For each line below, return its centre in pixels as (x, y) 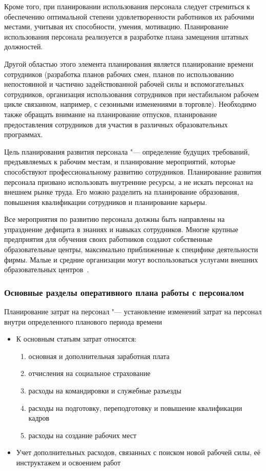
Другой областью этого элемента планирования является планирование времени (129, 63)
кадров (39, 418)
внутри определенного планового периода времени (83, 321)
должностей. (24, 46)
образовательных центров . (47, 269)
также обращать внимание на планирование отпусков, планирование (111, 114)
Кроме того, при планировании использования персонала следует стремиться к (127, 6)
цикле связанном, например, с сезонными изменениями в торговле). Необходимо (130, 104)
